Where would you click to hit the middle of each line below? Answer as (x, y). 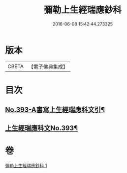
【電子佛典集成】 (48, 67)
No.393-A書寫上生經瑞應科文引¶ (55, 110)
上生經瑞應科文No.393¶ (41, 128)
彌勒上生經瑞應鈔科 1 (26, 165)
